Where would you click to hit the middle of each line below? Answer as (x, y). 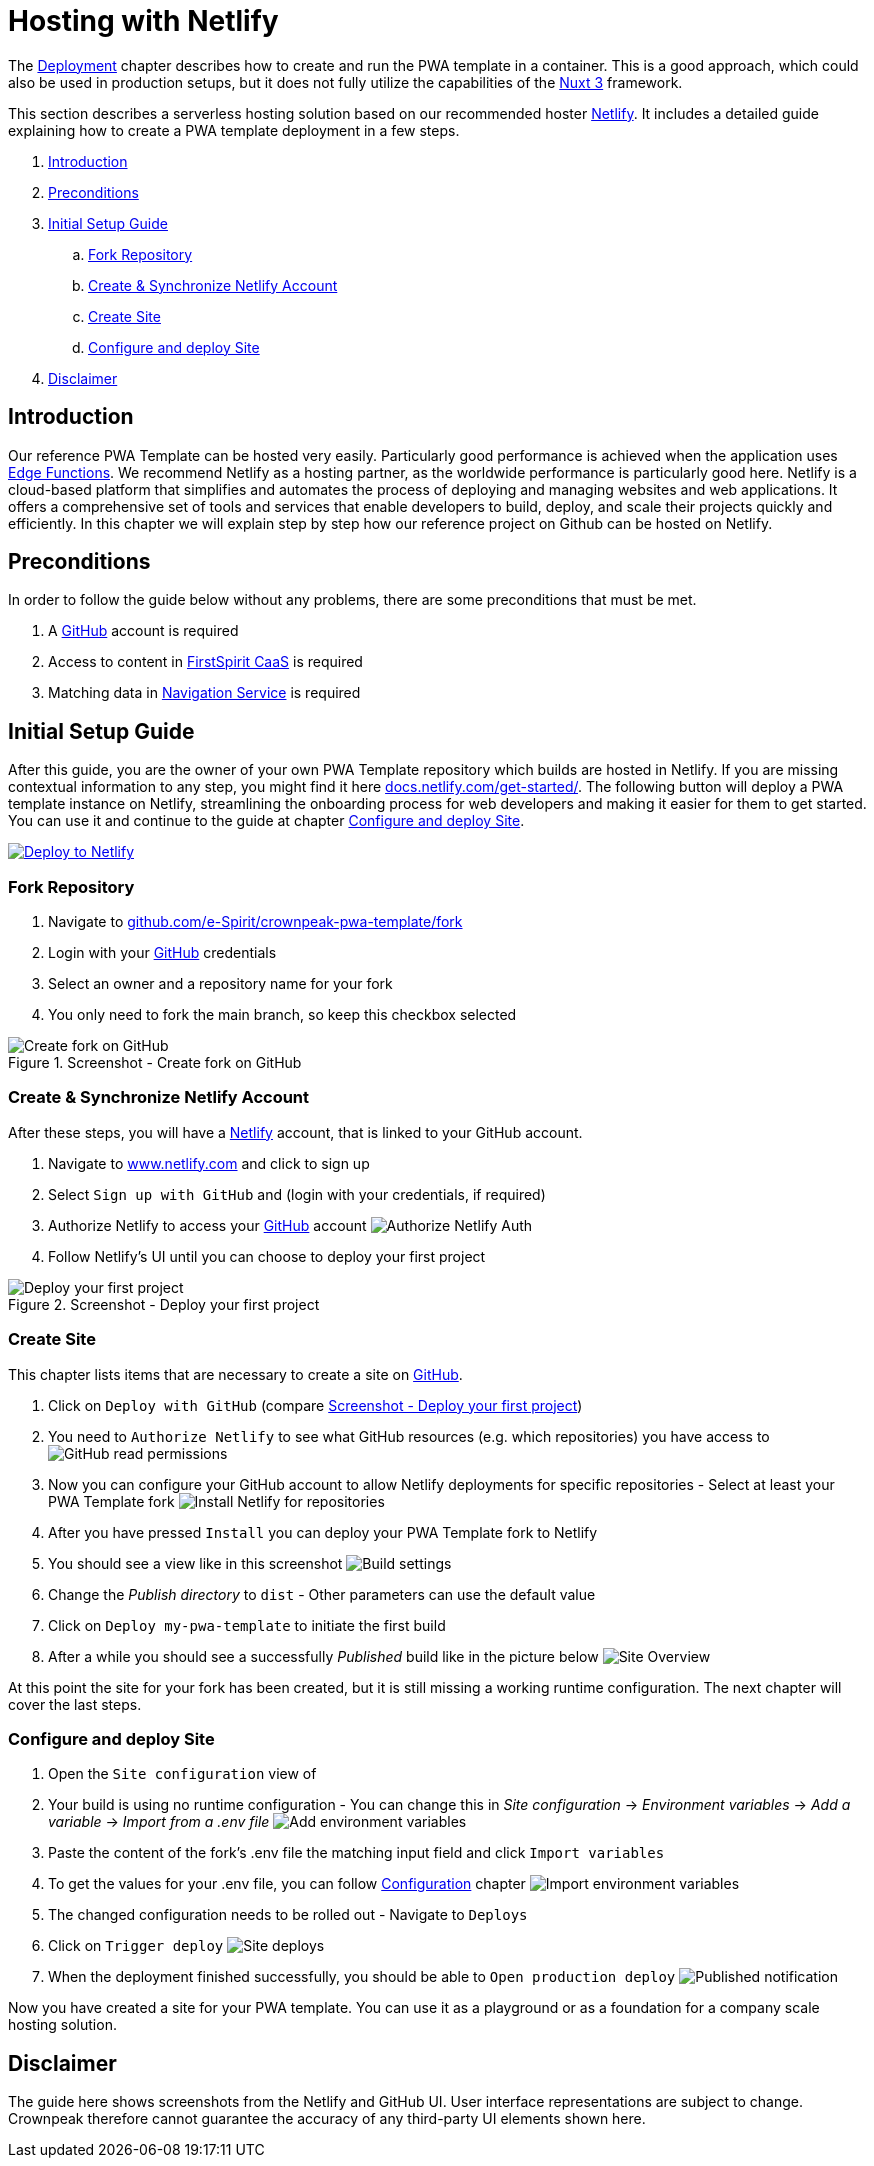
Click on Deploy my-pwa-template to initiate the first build (247, 1625)
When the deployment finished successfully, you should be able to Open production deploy (362, 1977)
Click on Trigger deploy (136, 1946)
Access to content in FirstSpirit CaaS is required (205, 662)
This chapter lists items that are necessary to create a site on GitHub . (235, 1374)
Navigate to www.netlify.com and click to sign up (209, 1163)
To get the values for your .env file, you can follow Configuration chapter (287, 1884)
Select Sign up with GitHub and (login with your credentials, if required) (297, 1194)
